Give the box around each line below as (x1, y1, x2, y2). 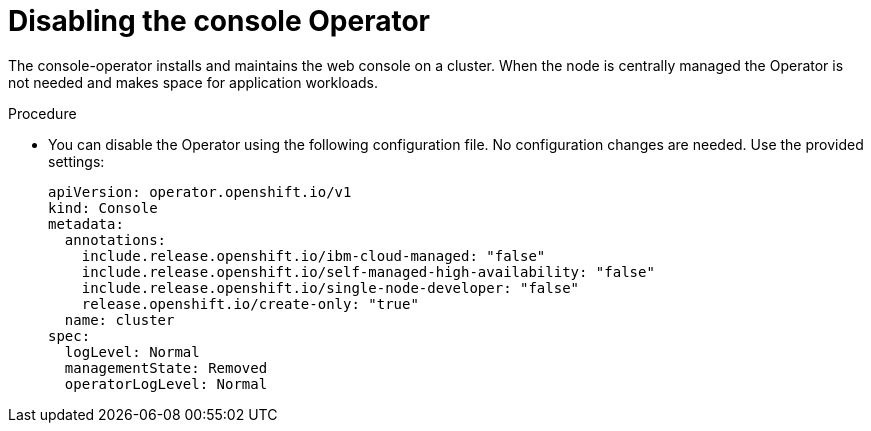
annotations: (64, 231, 167, 248)
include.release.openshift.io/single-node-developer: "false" (81, 279, 580, 296)
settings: (48, 152, 105, 170)
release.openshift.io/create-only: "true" (81, 295, 419, 312)
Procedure (8, 104, 77, 122)
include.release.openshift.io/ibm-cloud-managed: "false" (81, 247, 546, 264)
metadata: (48, 215, 124, 232)
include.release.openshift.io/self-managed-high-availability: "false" (81, 263, 655, 280)
